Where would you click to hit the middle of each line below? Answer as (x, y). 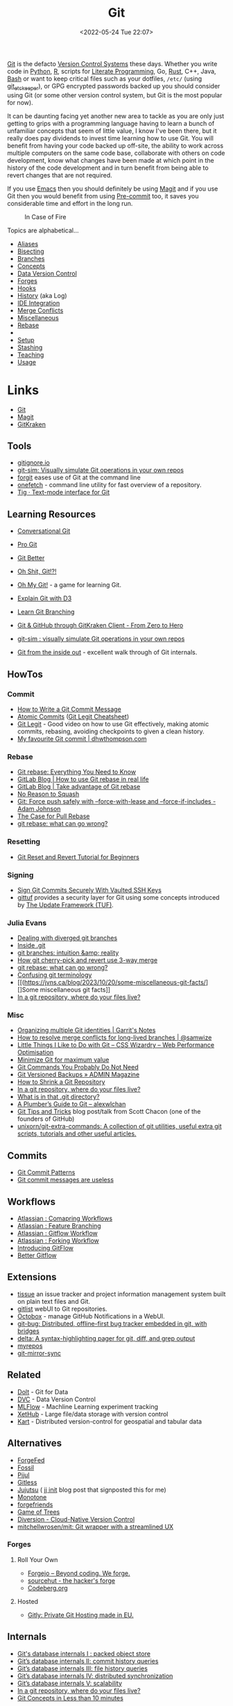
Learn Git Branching (46, 612)
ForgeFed (31, 1460)
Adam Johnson (39, 809)
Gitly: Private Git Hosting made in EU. (80, 1615)
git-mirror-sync (39, 1353)
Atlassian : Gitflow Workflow (58, 1234)
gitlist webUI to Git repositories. (62, 1309)
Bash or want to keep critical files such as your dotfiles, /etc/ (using (105, 79)
